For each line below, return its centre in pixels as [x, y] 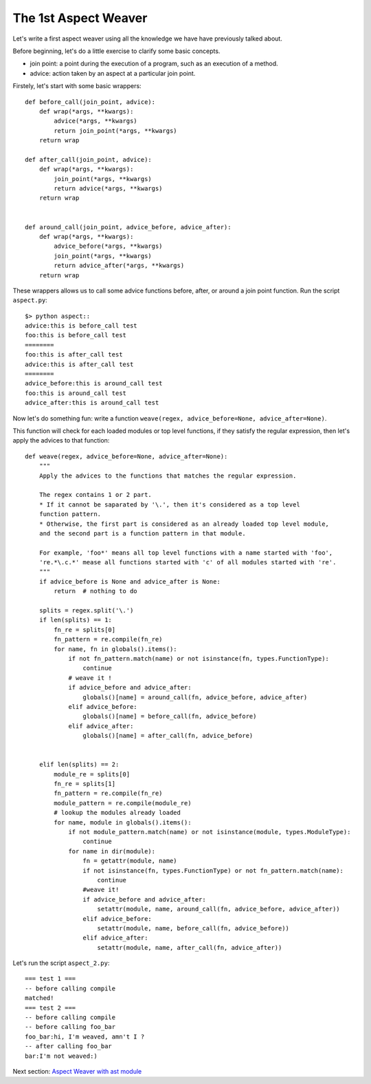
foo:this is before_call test [76, 335]
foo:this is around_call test [76, 393]
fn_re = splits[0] [85, 629]
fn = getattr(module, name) [130, 861]
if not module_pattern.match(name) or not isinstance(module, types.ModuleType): [210, 832]
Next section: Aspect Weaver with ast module [77, 1071]
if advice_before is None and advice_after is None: [130, 581]
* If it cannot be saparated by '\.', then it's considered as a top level [169, 504]
